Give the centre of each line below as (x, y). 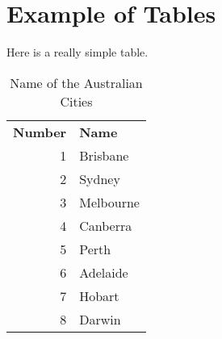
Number (40, 132)
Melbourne (109, 202)
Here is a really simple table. (77, 52)
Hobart (99, 295)
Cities (76, 101)
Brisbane (104, 155)
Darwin (100, 319)
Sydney (100, 178)
